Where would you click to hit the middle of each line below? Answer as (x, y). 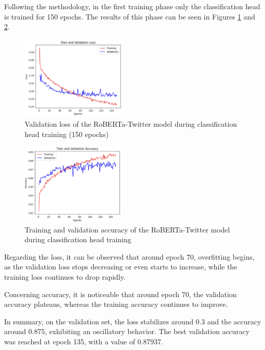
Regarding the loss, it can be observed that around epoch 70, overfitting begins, (129, 256)
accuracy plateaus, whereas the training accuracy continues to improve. (116, 304)
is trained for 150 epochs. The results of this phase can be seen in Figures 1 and (130, 16)
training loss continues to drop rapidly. (65, 277)
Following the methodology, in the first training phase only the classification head (132, 6)
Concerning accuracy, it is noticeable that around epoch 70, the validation (120, 294)
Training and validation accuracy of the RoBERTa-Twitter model (127, 229)
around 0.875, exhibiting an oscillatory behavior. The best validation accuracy (127, 331)
